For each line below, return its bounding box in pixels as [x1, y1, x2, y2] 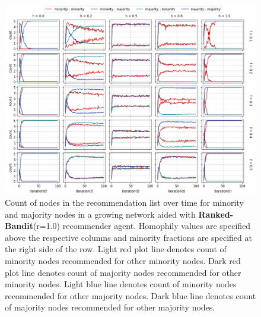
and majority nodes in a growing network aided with [5, 208, 196, 220]
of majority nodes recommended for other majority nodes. [5, 301, 215, 313]
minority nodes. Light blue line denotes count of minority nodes [5, 278, 237, 290]
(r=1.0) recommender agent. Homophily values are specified [33, 219, 251, 232]
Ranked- [198, 208, 234, 220]
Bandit [5, 219, 33, 232]
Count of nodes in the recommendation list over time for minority [5, 196, 244, 208]
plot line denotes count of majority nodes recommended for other [5, 266, 241, 278]
